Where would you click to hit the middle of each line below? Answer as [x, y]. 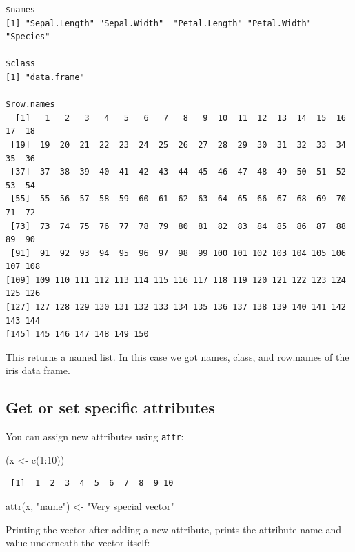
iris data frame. [38, 370]
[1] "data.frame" [45, 77]
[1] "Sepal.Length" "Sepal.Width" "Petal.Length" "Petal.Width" [159, 23]
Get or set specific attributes [110, 407]
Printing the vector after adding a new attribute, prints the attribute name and [174, 529]
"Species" [28, 37]
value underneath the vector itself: [78, 543]
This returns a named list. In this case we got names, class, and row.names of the [177, 356]
